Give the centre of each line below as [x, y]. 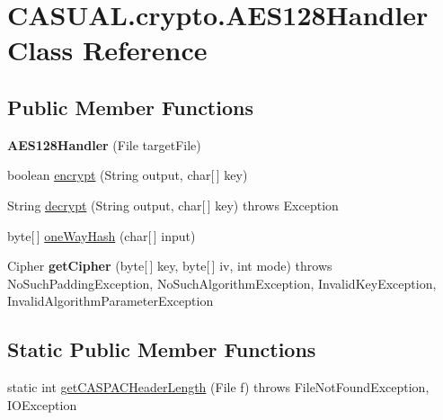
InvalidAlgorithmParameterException [111, 301]
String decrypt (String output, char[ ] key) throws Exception [173, 205]
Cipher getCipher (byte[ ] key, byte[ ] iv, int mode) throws [170, 266]
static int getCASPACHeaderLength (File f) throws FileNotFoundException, [218, 387]
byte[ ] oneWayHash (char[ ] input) [102, 235]
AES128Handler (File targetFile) [104, 144]
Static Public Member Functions [162, 349]
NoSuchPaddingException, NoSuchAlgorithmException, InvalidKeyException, [222, 283]
